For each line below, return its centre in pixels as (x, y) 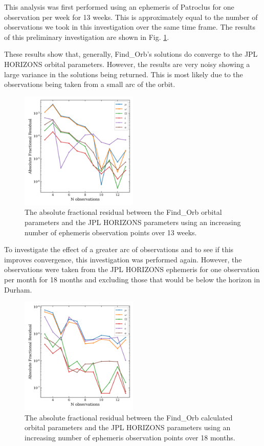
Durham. (18, 289)
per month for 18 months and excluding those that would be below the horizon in (132, 279)
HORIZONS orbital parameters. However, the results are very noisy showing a (127, 64)
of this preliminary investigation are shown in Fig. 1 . (87, 37)
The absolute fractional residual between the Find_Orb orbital (123, 212)
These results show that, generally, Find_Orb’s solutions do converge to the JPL (131, 54)
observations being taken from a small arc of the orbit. (90, 84)
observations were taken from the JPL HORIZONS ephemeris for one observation (132, 269)
